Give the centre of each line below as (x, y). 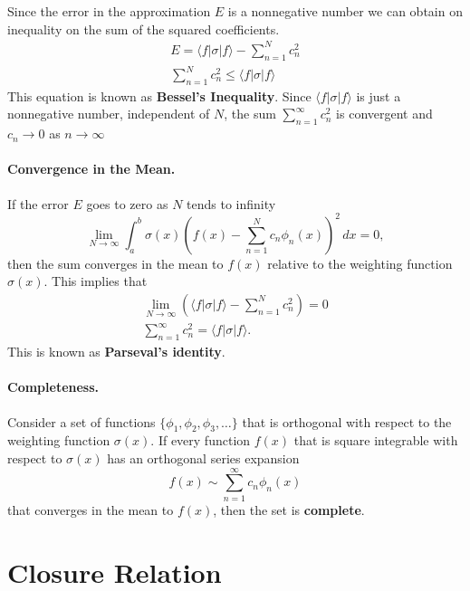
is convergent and (384, 114)
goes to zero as (127, 203)
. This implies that (96, 281)
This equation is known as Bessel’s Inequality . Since (159, 95)
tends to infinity (231, 203)
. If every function (201, 440)
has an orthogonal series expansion (203, 458)
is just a (379, 95)
